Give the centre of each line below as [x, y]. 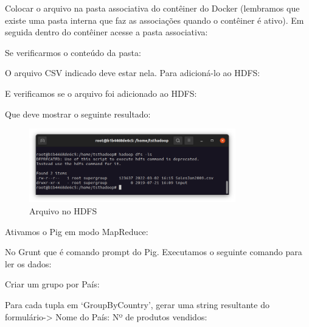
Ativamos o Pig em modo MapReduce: [77, 231]
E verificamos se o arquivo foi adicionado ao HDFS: [101, 93]
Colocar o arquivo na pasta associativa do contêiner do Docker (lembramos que [152, 8]
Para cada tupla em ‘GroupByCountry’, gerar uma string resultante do [137, 304]
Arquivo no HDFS [63, 211]
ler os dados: [28, 263]
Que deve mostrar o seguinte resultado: [78, 114]
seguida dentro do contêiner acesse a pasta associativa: [106, 32]
